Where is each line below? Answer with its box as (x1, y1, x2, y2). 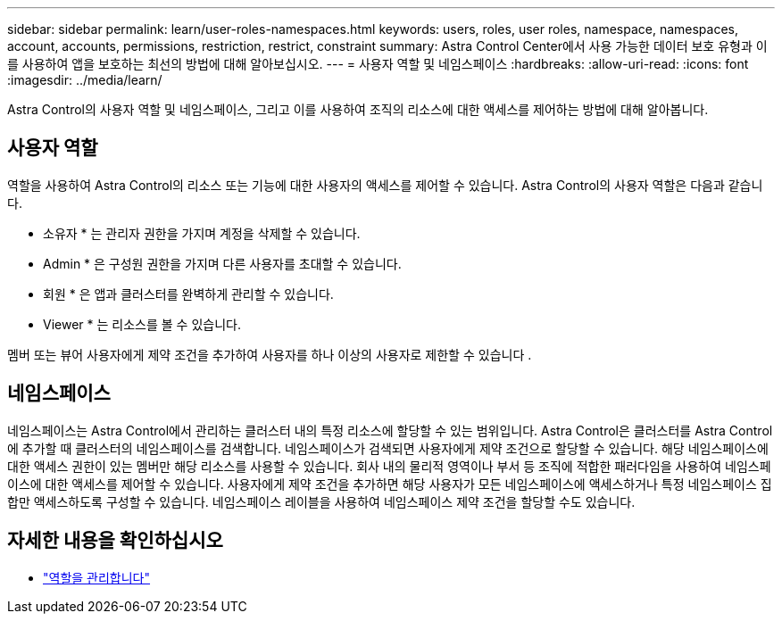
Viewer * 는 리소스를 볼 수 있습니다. (43, 316, 241, 332)
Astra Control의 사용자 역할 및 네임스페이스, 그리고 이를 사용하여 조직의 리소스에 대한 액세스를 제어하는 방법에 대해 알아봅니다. (7, 102, 709, 117)
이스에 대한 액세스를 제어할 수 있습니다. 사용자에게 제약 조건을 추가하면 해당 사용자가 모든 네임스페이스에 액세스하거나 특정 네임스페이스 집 (7, 476, 772, 492)
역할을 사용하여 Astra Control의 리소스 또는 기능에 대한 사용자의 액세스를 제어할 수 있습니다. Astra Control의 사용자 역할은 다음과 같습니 (7, 177, 763, 193)
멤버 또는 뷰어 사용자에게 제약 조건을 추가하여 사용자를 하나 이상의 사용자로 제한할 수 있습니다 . (7, 346, 532, 362)
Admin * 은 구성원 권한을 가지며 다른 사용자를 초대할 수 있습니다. (43, 255, 402, 271)
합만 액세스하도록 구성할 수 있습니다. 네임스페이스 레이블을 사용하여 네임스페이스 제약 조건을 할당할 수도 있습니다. (7, 493, 636, 509)
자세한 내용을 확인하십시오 (7, 529, 223, 552)
